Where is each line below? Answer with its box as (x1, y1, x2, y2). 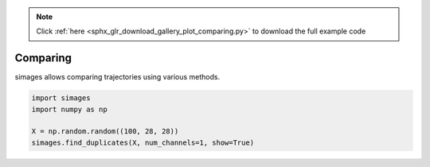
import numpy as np (31, 104, 107, 114)
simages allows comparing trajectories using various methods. (14, 72, 221, 82)
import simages (31, 94, 91, 103)
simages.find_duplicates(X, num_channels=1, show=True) (31, 138, 255, 147)
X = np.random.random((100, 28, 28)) (31, 127, 179, 136)
